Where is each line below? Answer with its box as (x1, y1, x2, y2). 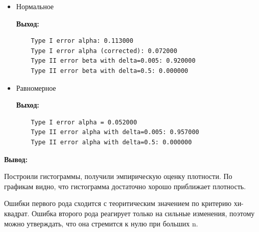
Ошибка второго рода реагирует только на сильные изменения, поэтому (32, 208, 255, 218)
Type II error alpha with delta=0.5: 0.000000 (31, 138, 192, 146)
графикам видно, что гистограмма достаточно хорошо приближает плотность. (4, 181, 246, 191)
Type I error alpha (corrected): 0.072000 (31, 47, 177, 55)
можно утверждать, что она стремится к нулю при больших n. (4, 218, 198, 228)
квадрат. (4, 208, 30, 218)
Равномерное (16, 82, 56, 93)
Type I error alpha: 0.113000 (31, 37, 133, 45)
